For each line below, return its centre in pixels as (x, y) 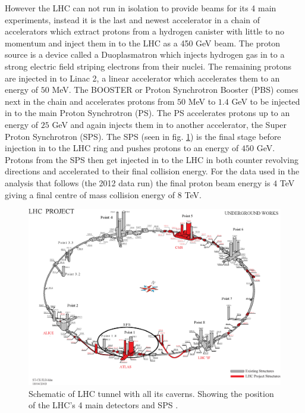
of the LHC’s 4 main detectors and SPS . (103, 405)
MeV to (202, 101)
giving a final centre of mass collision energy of (90, 194)
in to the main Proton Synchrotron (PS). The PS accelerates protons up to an (147, 113)
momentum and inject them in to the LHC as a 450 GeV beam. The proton (143, 43)
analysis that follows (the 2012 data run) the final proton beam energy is (138, 182)
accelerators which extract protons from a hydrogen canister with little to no (144, 31)
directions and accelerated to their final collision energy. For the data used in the (152, 171)
